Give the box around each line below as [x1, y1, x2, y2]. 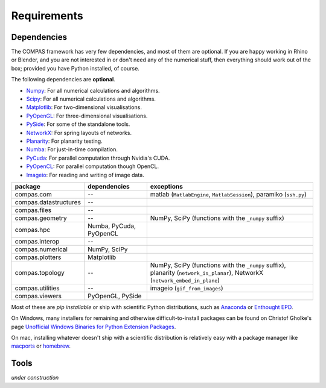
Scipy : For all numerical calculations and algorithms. [26, 95, 156, 102]
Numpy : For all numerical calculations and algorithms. [26, 87, 160, 94]
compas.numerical [14, 245, 68, 253]
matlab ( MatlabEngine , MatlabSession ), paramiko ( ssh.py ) [150, 190, 307, 198]
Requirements [11, 9, 84, 22]
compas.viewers [14, 292, 62, 300]
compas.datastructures [14, 198, 81, 206]
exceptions [150, 182, 184, 190]
